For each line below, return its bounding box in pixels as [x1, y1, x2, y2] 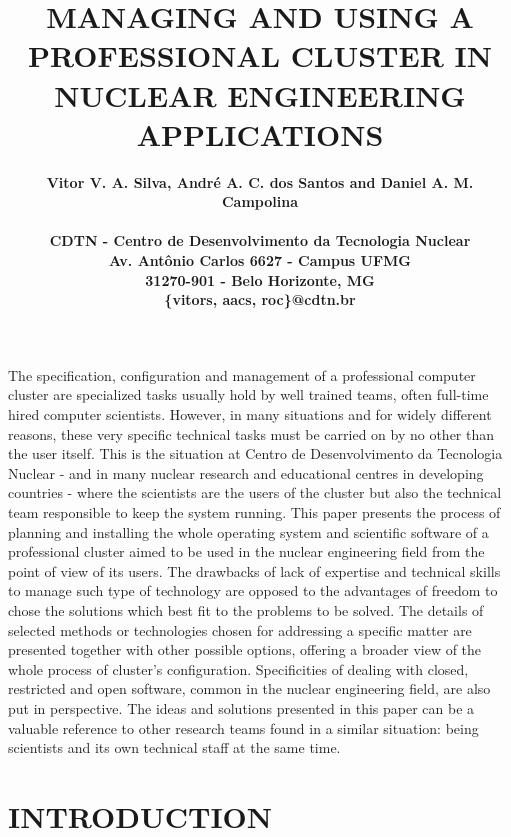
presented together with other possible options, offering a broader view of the [8, 639, 482, 660]
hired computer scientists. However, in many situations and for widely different [8, 404, 492, 425]
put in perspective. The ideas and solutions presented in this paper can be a [8, 697, 475, 718]
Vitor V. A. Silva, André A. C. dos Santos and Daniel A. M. [46, 171, 474, 192]
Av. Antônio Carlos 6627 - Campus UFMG [108, 250, 412, 271]
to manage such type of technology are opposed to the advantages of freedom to [8, 580, 498, 601]
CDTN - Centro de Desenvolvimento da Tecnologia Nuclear [49, 230, 471, 251]
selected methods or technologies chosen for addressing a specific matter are [8, 619, 472, 640]
